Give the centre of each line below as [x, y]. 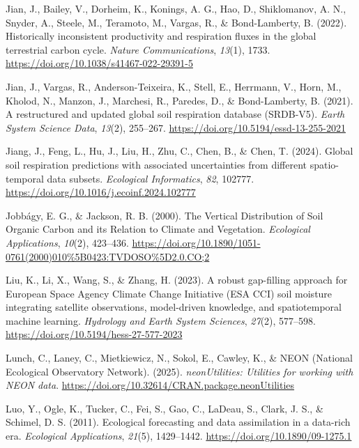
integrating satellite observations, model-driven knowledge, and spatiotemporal [174, 307]
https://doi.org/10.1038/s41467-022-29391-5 [99, 63]
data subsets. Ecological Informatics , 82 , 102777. [151, 178]
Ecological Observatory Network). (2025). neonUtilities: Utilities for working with [179, 371]
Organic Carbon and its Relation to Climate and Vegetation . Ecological [158, 229]
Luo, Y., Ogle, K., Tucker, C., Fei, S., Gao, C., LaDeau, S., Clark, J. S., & [165, 408]
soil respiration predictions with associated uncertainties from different [156, 164]
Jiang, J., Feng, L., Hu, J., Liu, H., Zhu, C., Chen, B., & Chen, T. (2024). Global [179, 151]
